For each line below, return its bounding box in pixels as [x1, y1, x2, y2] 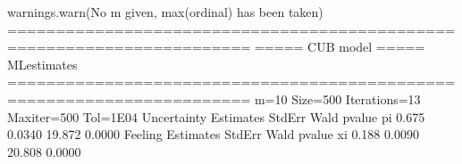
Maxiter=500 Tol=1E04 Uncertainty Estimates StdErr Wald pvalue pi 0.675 [7, 107, 425, 126]
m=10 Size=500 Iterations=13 [254, 89, 421, 108]
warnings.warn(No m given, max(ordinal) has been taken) [7, 3, 323, 20]
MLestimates [7, 54, 78, 73]
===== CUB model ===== [254, 37, 425, 56]
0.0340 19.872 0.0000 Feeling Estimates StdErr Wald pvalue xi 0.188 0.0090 [7, 125, 419, 143]
